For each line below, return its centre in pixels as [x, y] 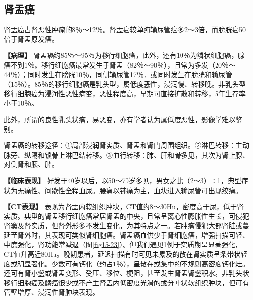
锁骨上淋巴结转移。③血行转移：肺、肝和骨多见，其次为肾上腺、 [147, 154]
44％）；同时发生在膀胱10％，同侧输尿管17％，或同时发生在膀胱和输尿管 [118, 74]
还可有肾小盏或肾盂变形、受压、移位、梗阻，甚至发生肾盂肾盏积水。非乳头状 [126, 273]
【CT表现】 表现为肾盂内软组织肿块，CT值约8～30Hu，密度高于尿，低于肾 [124, 206]
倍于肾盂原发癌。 [31, 39]
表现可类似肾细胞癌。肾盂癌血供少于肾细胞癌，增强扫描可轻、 [150, 235]
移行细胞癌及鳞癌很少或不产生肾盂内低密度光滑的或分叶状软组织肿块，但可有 [126, 282]
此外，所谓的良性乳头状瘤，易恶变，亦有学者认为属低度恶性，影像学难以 [120, 119]
